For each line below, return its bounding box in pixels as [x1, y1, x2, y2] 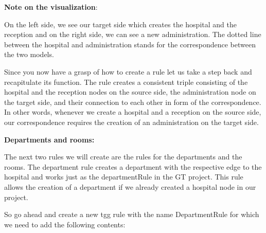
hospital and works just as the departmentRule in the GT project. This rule [4, 171, 243, 182]
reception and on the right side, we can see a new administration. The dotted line [4, 29, 261, 40]
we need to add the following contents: [4, 219, 126, 229]
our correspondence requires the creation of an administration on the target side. [4, 116, 259, 127]
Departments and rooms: [4, 134, 95, 145]
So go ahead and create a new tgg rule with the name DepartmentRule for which [4, 209, 259, 220]
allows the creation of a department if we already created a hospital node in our [4, 181, 256, 192]
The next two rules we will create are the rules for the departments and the [4, 151, 242, 162]
